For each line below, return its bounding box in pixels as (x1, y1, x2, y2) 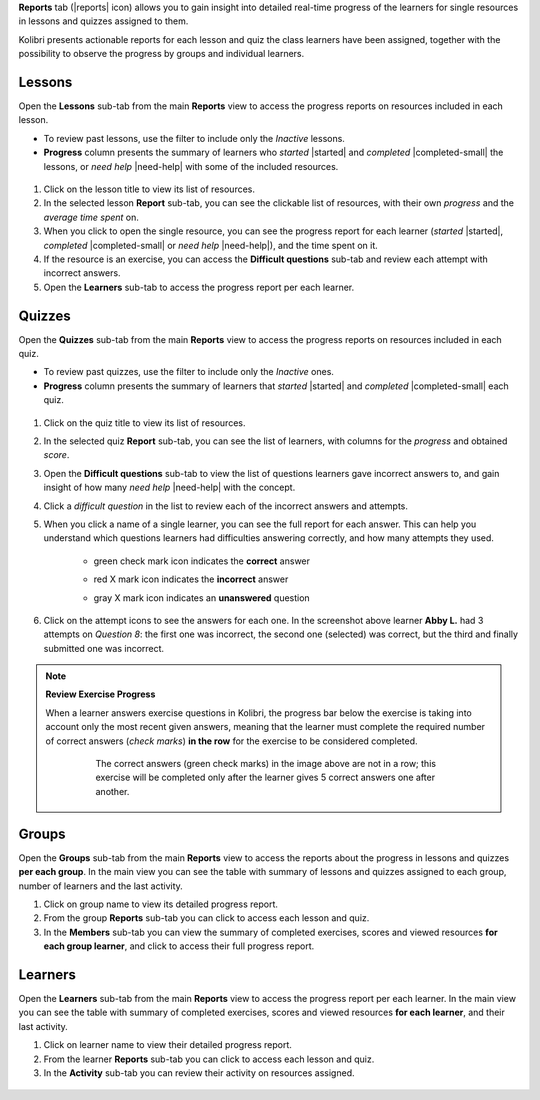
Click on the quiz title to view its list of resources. (43, 416, 246, 429)
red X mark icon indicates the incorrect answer (93, 573, 289, 585)
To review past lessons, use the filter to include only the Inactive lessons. (43, 132, 345, 144)
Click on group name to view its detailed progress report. (43, 898, 279, 910)
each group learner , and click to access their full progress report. (43, 940, 315, 952)
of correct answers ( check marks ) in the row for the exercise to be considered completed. (45, 735, 419, 747)
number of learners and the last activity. (18, 880, 184, 892)
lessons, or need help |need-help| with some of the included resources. (43, 160, 339, 172)
